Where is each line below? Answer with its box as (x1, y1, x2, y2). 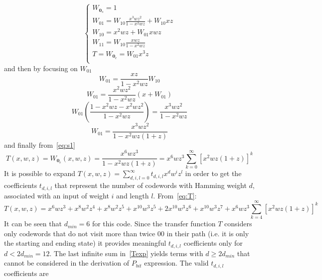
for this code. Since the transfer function (92, 218, 216, 229)
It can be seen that (4, 218, 62, 229)
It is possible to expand (4, 168, 75, 179)
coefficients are (4, 268, 49, 278)
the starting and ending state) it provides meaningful (4, 238, 166, 248)
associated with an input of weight (4, 190, 109, 200)
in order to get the (185, 168, 242, 179)
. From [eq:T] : (153, 190, 197, 200)
